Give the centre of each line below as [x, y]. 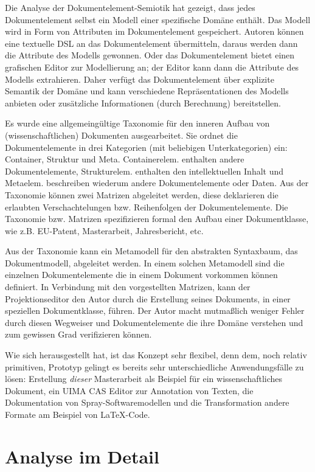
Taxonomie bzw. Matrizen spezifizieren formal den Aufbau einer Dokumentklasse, [157, 219]
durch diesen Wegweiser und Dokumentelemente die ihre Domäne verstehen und [154, 322]
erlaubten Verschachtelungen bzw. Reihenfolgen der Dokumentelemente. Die [147, 206]
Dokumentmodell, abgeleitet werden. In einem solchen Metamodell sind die [145, 262]
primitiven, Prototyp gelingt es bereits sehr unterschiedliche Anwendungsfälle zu [154, 366]
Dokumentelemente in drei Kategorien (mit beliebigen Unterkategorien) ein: [146, 147]
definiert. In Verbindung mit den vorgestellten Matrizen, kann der [128, 287]
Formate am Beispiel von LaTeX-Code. [78, 414]
